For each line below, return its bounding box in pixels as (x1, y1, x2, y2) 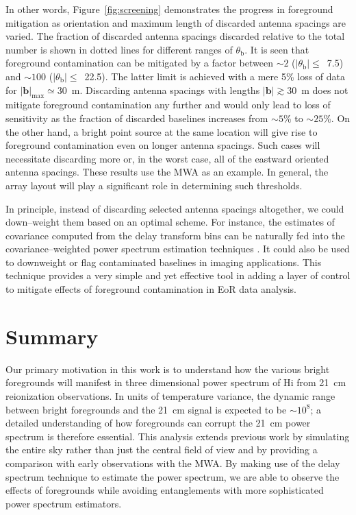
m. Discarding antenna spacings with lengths (71, 82, 260, 97)
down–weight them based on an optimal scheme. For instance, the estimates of (5, 215, 335, 229)
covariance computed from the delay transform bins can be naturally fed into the (5, 228, 345, 242)
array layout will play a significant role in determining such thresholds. (5, 178, 303, 192)
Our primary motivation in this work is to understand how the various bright (5, 361, 330, 376)
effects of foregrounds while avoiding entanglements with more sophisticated (5, 483, 324, 497)
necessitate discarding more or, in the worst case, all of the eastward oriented (5, 151, 329, 165)
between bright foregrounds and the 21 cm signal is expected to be (5, 402, 287, 416)
